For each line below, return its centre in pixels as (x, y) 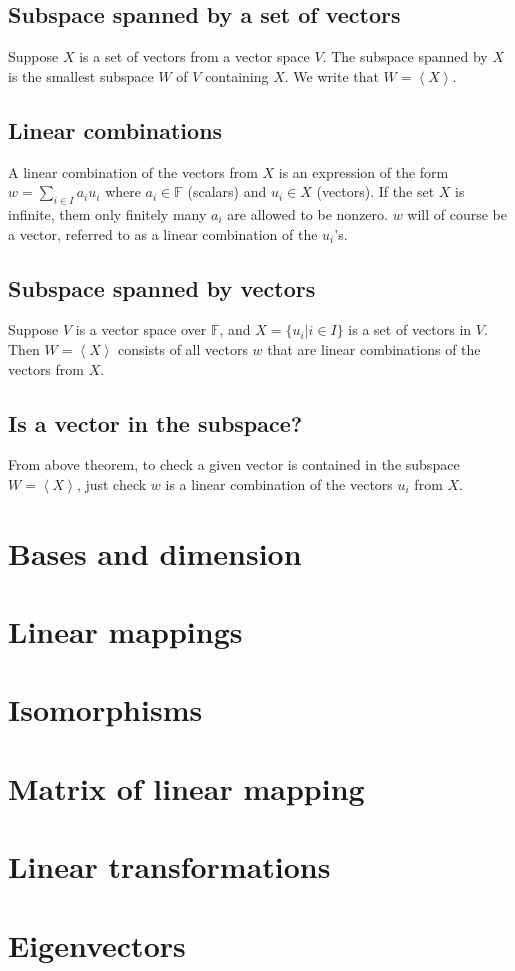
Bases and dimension (155, 552)
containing (237, 75)
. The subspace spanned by (405, 56)
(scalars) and (227, 191)
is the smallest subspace (81, 75)
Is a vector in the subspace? (155, 422)
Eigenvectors (97, 944)
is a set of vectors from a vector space (194, 56)
